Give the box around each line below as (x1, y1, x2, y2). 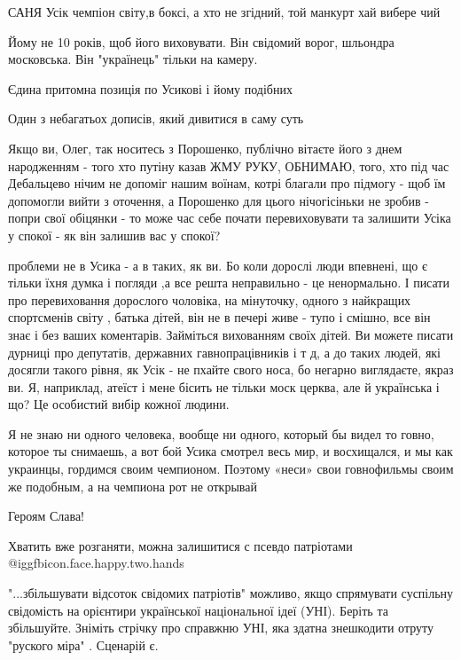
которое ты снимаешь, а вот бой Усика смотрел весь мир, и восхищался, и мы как (8, 442, 453, 460)
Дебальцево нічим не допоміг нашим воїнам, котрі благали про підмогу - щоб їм (8, 174, 446, 192)
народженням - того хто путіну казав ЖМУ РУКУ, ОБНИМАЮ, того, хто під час (8, 156, 449, 175)
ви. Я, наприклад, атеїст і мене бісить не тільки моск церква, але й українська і (8, 377, 440, 396)
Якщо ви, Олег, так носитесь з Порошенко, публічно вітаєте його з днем (8, 138, 402, 157)
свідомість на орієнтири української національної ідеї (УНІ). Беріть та (8, 601, 388, 619)
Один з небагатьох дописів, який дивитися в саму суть (8, 109, 304, 128)
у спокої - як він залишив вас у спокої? (8, 225, 221, 244)
